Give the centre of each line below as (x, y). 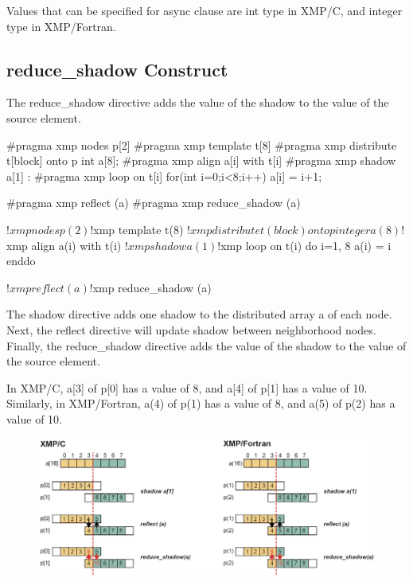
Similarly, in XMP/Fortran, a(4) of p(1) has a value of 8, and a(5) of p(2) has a (201, 403)
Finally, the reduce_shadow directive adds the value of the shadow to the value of (206, 345)
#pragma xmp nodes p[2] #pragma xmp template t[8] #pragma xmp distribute (202, 145)
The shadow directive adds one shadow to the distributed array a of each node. (199, 314)
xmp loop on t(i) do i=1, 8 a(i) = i (306, 245)
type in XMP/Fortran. (61, 26)
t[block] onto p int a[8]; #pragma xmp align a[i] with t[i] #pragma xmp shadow (201, 160)
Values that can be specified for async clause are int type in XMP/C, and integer (205, 10)
